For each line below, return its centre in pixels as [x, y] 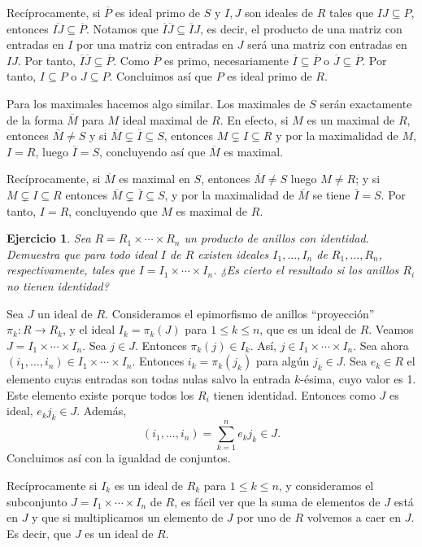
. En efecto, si [254, 119]
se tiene [331, 194]
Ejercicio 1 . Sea [49, 238]
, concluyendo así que [152, 151]
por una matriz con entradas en [155, 44]
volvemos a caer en [354, 517]
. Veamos [391, 329]
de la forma [35, 119]
